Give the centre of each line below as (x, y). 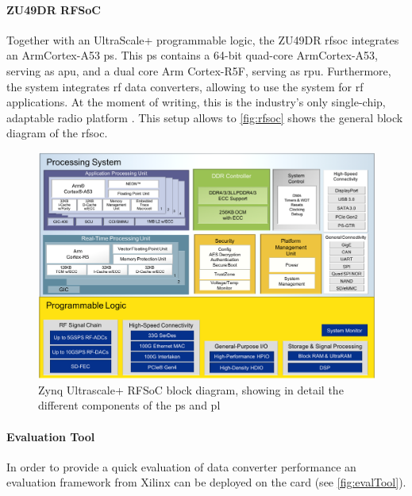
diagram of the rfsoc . (57, 133)
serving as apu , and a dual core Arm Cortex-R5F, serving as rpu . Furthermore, (199, 70)
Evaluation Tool (51, 436)
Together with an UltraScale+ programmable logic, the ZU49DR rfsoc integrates (203, 39)
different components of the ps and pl (129, 405)
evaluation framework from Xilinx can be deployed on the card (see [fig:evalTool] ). (206, 482)
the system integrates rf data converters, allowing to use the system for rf (185, 86)
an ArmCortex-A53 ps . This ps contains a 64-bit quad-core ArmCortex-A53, (192, 55)
